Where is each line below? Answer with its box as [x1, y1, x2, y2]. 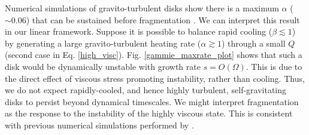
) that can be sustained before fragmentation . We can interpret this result [26, 13, 300, 26]
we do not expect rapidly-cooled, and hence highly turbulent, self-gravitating [5, 84, 287, 96]
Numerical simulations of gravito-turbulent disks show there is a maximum [5, 2, 279, 14]
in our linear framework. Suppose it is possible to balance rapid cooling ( [5, 25, 272, 38]
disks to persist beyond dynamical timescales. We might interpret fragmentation [5, 95, 299, 108]
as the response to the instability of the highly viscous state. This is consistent [5, 107, 293, 119]
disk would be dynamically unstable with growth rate [5, 60, 201, 72]
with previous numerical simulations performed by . [5, 118, 194, 131]
